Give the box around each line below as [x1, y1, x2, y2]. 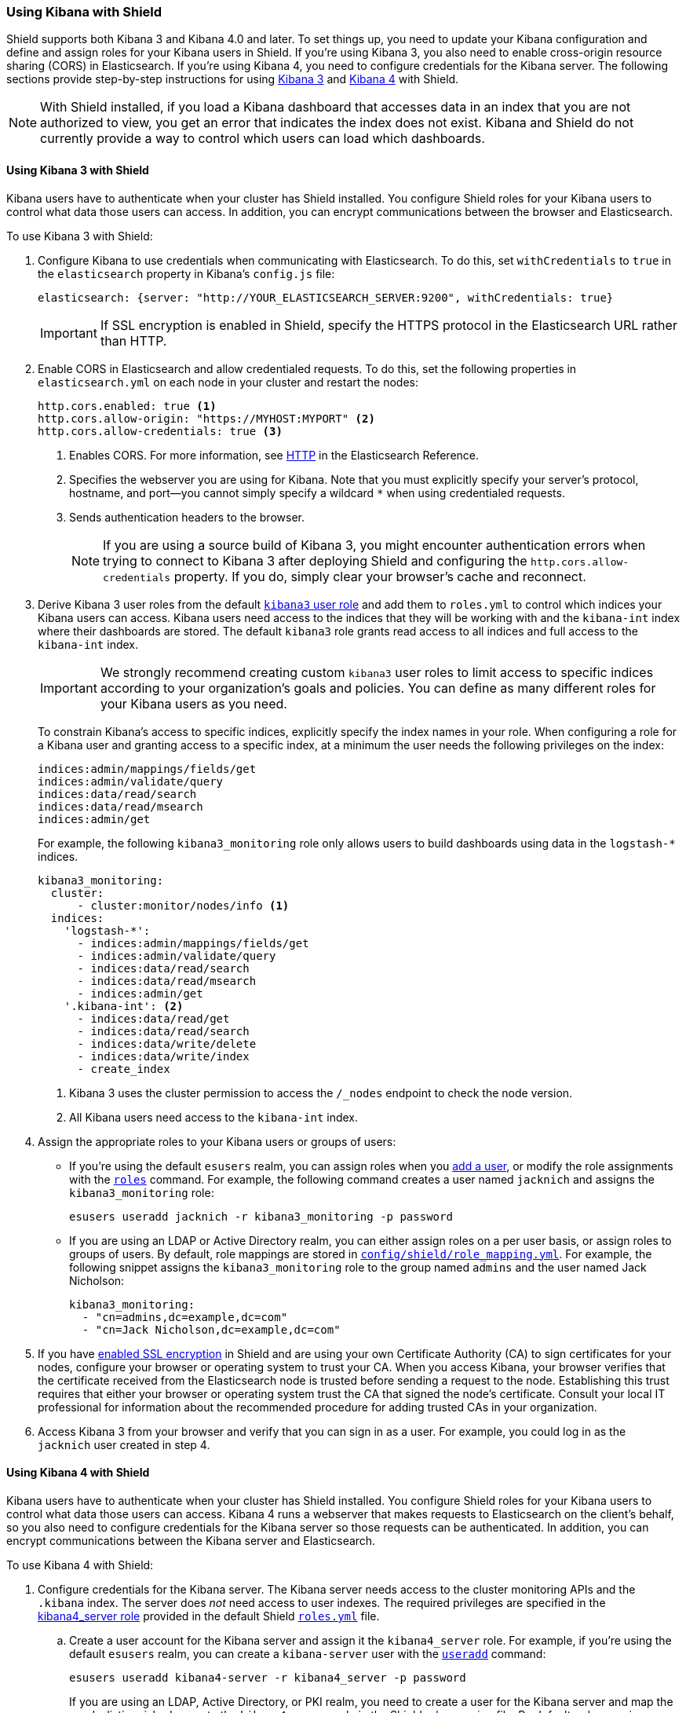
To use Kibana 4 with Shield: [6, 1557, 154, 1572]
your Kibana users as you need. [100, 695, 287, 712]
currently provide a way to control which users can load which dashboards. [40, 130, 485, 147]
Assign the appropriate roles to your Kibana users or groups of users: [38, 1134, 396, 1148]
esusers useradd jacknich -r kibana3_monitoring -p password [69, 1210, 453, 1223]
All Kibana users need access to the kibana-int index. [69, 1110, 359, 1124]
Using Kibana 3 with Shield [6, 163, 149, 177]
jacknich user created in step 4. [38, 1437, 210, 1451]
